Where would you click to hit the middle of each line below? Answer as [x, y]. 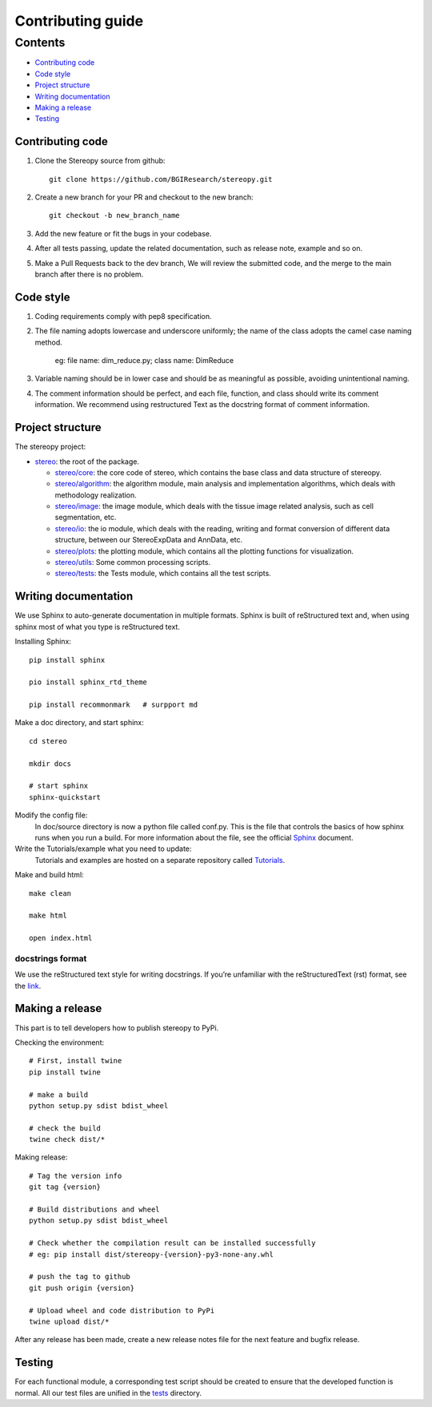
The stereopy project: [50, 447]
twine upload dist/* [69, 1321]
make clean [50, 893]
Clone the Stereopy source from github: [100, 161]
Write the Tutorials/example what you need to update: [103, 849]
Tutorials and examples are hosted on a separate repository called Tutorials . [160, 860]
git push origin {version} [82, 1288]
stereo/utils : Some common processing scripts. [133, 562]
